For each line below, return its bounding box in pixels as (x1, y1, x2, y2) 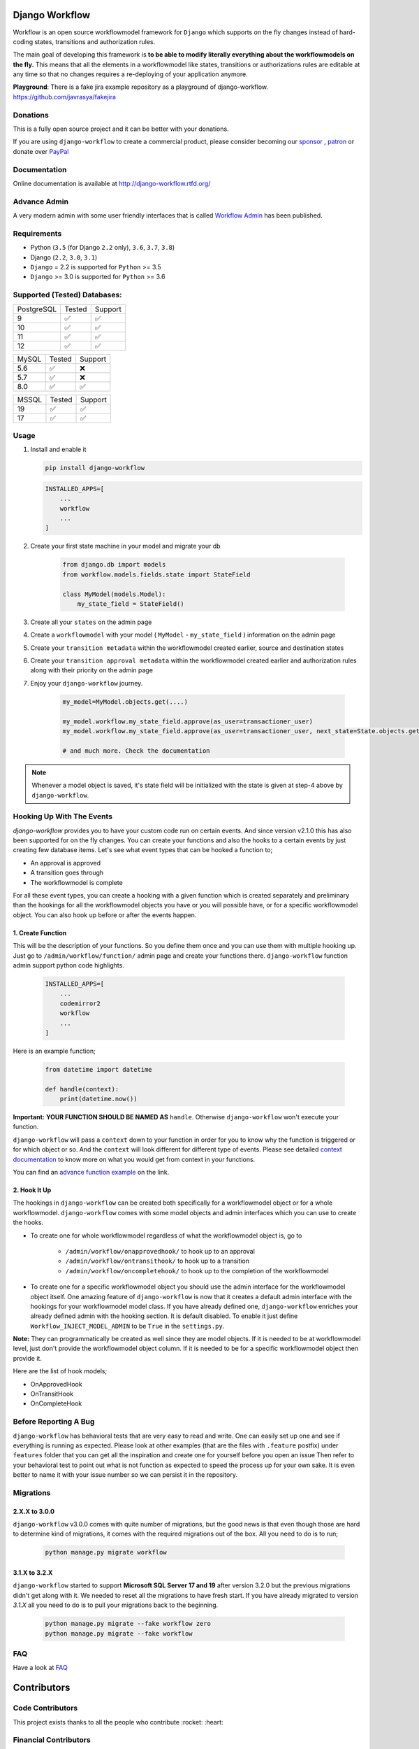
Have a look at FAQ (13, 1664, 68, 1672)
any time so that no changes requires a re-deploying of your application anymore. (13, 70, 248, 78)
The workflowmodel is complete (30, 878, 124, 886)
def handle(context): (45, 1085, 119, 1093)
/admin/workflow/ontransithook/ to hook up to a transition (65, 1256, 250, 1266)
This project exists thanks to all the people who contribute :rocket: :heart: (13, 1718, 223, 1726)
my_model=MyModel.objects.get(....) (62, 698, 189, 706)
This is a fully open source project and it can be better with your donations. (13, 125, 230, 133)
